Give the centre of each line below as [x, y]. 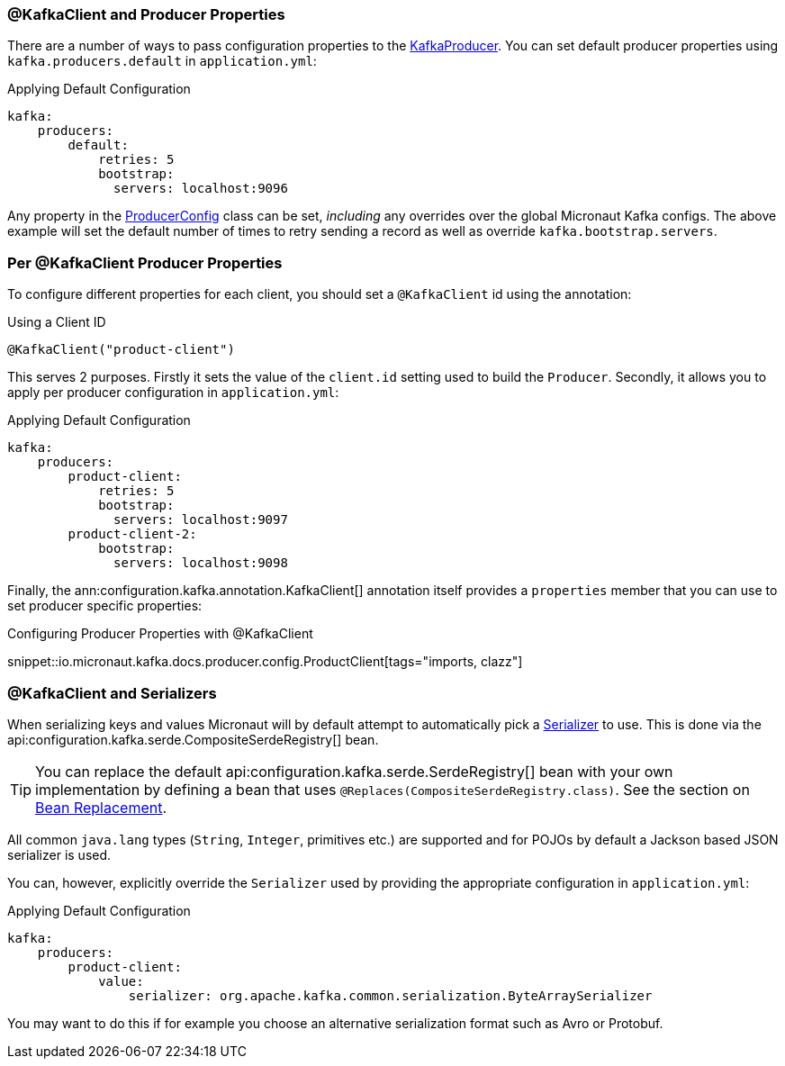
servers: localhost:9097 [201, 520]
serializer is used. [59, 854]
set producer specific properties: [105, 606]
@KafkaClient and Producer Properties [146, 14]
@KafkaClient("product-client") [121, 350]
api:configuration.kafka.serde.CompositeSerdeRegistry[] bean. [193, 739]
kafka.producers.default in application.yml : [162, 61]
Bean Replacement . [101, 807]
